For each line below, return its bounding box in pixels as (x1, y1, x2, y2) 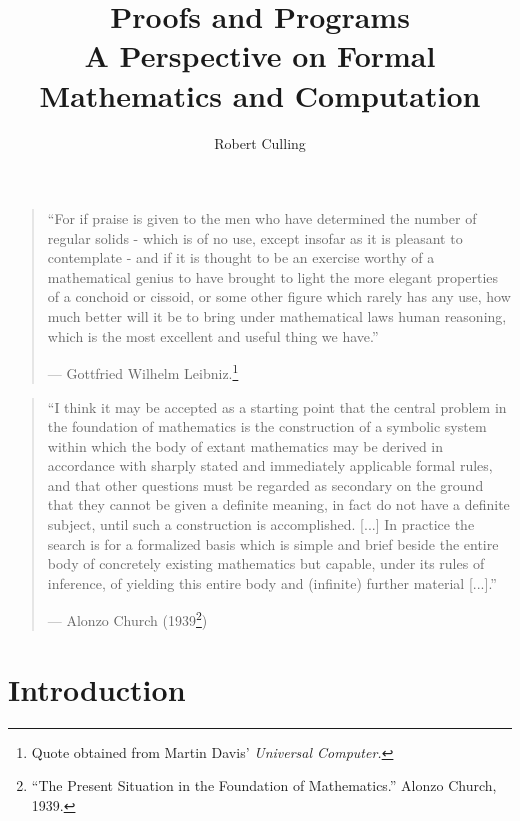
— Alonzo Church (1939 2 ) (47, 607, 208, 631)
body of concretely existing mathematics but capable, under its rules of (47, 553, 485, 574)
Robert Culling (214, 132, 306, 153)
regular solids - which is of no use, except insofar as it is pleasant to (47, 227, 463, 248)
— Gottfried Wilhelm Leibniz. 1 (47, 360, 239, 383)
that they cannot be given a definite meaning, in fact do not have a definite (47, 494, 510, 515)
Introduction (8, 668, 186, 709)
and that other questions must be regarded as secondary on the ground (47, 474, 484, 495)
